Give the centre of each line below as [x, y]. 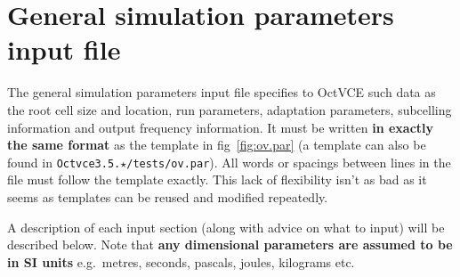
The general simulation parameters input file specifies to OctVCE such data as [222, 92]
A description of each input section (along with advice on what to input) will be [226, 227]
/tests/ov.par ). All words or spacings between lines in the [289, 162]
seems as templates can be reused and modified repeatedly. [168, 196]
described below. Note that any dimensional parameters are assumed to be [230, 244]
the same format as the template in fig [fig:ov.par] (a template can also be [217, 145]
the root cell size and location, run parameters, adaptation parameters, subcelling [230, 109]
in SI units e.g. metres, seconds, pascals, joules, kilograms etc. [181, 261]
